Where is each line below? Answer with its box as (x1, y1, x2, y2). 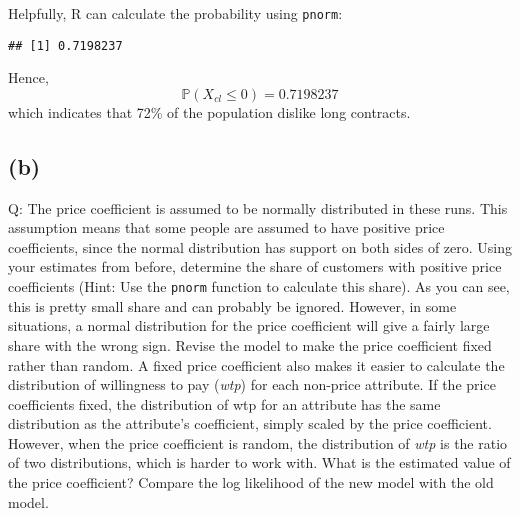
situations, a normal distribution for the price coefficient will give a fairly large (8, 315, 490, 336)
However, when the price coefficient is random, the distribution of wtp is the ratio (8, 432, 508, 453)
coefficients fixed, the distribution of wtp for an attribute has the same (8, 393, 441, 414)
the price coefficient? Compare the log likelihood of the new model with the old (8, 472, 494, 493)
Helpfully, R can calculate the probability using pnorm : (8, 3, 343, 23)
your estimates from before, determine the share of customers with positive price (8, 256, 502, 277)
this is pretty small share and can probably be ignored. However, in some (8, 295, 457, 316)
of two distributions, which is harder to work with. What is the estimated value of (8, 452, 511, 473)
